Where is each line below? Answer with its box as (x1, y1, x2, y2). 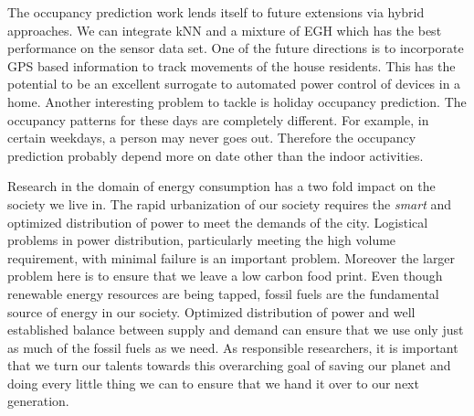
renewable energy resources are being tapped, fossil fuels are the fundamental (7, 283, 439, 303)
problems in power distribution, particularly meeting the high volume (7, 230, 396, 250)
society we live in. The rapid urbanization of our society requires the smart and (7, 194, 452, 213)
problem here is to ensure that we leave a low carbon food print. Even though (7, 266, 443, 285)
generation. (7, 391, 69, 411)
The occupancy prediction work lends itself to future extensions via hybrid (7, 3, 425, 21)
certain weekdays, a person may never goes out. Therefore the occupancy (7, 128, 416, 147)
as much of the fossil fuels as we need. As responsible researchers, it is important (7, 337, 458, 357)
